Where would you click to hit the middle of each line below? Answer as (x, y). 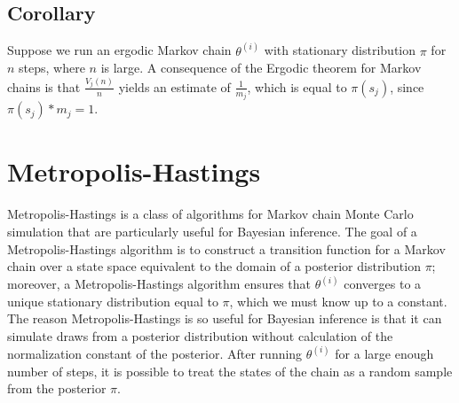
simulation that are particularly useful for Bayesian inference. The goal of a (212, 231)
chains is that (44, 86)
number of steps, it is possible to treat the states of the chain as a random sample (230, 371)
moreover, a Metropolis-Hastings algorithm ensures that (159, 284)
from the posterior (57, 388)
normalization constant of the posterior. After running (155, 353)
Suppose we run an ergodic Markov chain (119, 50)
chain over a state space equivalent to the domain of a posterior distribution (214, 266)
